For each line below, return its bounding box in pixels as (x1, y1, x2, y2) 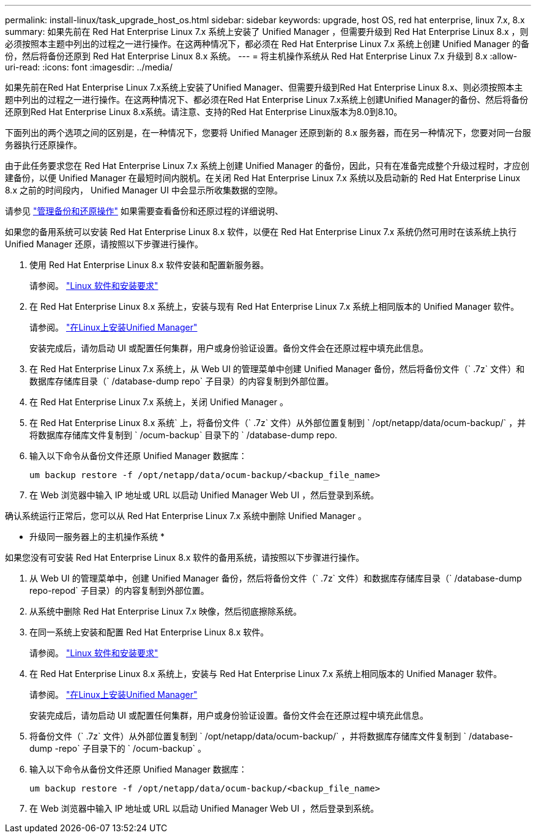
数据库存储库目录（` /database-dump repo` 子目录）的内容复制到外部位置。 (29, 376, 334, 386)
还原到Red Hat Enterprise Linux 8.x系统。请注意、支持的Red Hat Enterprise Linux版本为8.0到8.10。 (5, 107, 403, 117)
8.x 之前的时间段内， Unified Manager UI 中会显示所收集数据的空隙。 (5, 185, 283, 195)
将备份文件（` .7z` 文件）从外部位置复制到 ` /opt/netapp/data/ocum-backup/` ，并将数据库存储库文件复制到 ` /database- (29, 731, 513, 741)
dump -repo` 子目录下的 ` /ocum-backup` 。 (29, 743, 207, 754)
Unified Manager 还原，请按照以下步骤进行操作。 (5, 239, 203, 249)
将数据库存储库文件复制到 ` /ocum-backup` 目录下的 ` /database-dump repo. (29, 430, 338, 440)
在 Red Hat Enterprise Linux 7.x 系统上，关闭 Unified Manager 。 (29, 397, 288, 407)
